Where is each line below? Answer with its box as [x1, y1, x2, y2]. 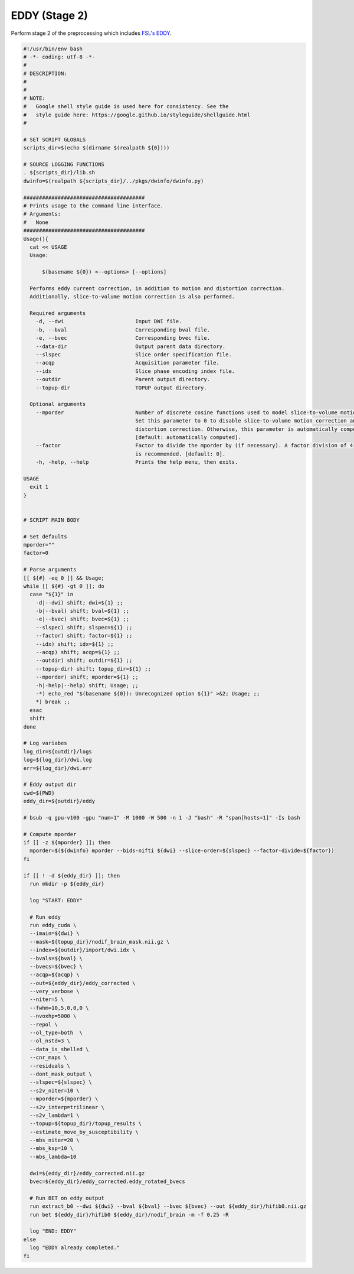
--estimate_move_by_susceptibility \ [29, 1129, 139, 1135]
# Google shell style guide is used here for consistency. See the [23, 103, 229, 110]
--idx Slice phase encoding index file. [35, 368, 235, 375]
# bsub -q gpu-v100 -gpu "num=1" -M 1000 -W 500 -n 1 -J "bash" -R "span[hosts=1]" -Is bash [23, 814, 300, 821]
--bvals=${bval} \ [29, 955, 83, 961]
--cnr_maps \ [29, 1054, 67, 1061]
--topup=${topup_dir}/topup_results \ [29, 1120, 142, 1127]
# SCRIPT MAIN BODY [23, 516, 80, 523]
